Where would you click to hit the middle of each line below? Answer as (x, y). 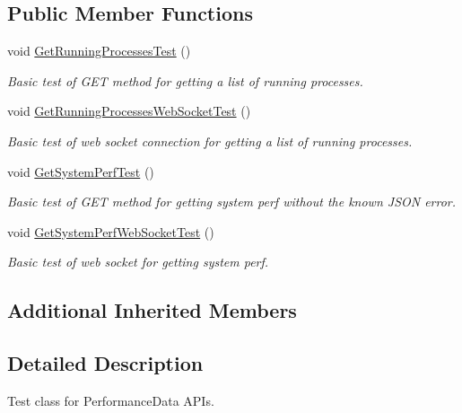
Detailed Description (105, 363)
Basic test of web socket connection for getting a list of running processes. (210, 141)
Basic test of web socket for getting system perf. (138, 262)
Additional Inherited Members (152, 310)
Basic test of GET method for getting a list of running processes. (185, 80)
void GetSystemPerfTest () (81, 171)
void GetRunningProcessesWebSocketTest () (129, 111)
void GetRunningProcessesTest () (99, 51)
